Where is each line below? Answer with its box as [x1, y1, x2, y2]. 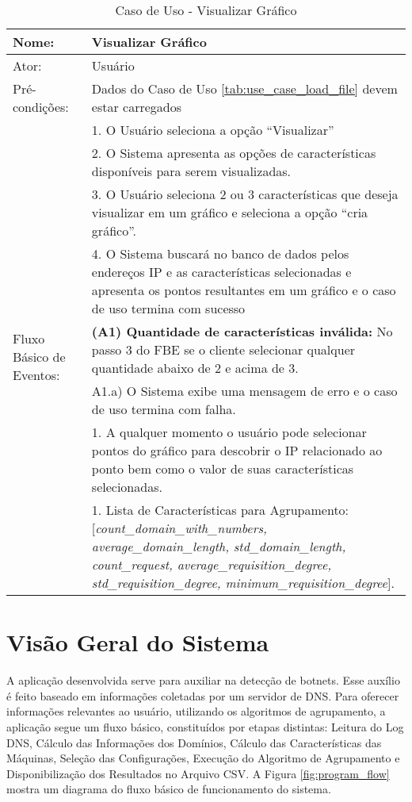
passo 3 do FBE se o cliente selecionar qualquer [91, 340, 356, 359]
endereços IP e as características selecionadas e [91, 263, 352, 281]
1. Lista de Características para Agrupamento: [91, 501, 349, 519]
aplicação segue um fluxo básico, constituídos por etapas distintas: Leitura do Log [6, 718, 404, 735]
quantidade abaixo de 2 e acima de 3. [91, 359, 299, 377]
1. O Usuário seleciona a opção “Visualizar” [91, 121, 334, 139]
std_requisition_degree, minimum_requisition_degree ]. [91, 574, 395, 592]
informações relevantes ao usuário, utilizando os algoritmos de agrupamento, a [6, 703, 386, 719]
